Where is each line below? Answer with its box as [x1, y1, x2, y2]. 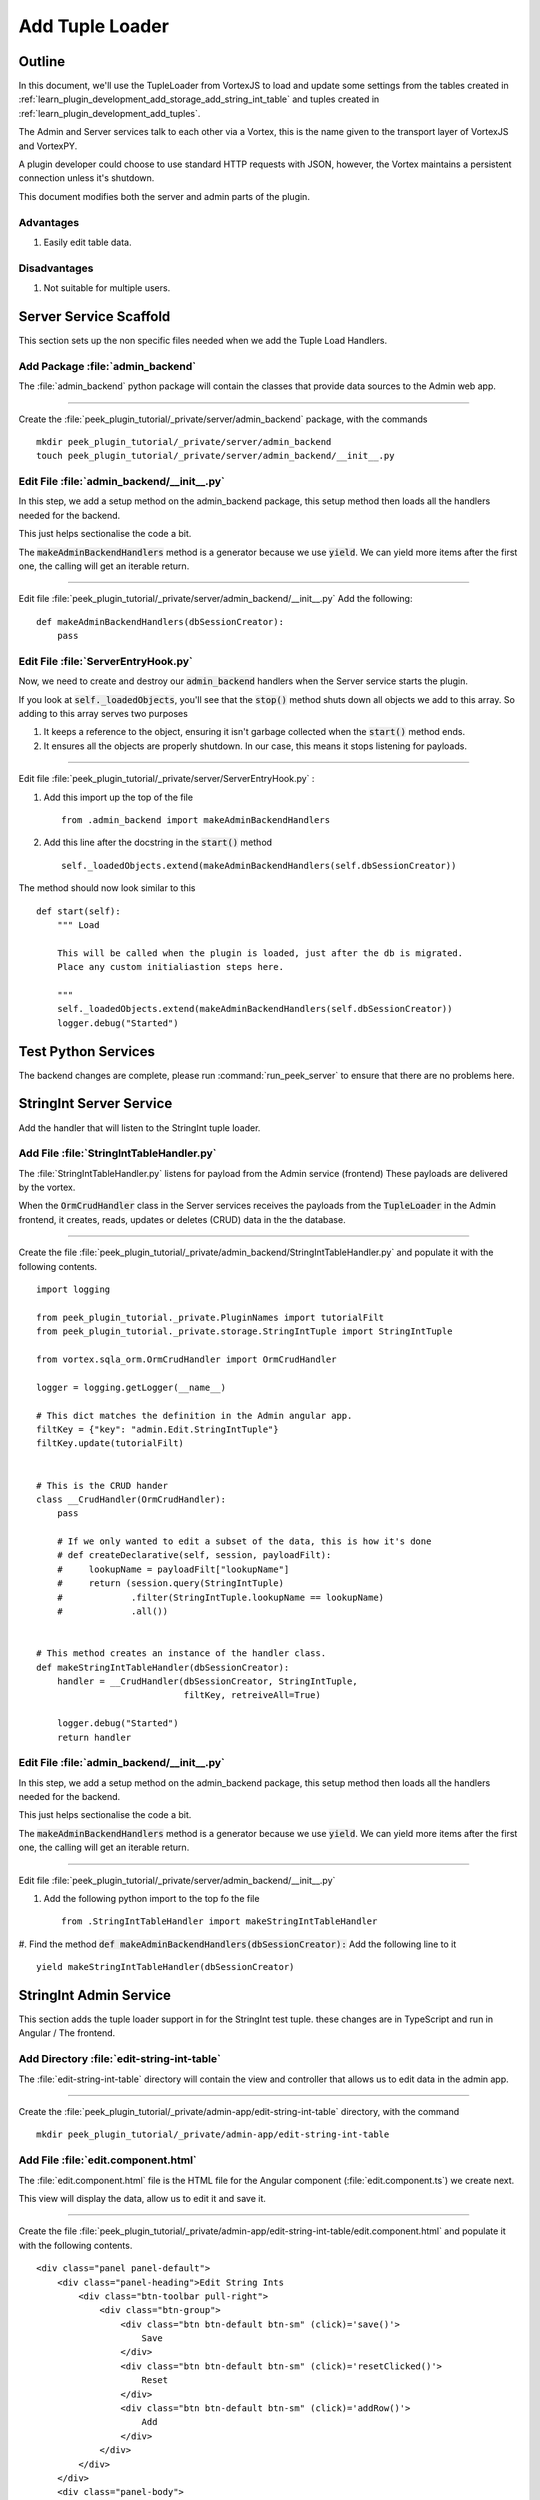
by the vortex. [18, 1181, 76, 1194]
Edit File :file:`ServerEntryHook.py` [18, 654, 194, 668]
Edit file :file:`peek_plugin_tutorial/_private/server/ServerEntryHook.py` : [18, 773, 315, 785]
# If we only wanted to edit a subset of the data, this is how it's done [56, 1536, 432, 1547]
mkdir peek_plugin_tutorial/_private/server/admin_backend [36, 436, 332, 447]
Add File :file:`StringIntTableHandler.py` [18, 1146, 217, 1160]
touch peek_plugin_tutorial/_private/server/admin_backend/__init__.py [36, 450, 395, 462]
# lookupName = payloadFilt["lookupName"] [56, 1563, 290, 1575]
